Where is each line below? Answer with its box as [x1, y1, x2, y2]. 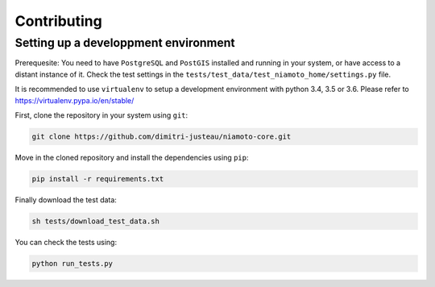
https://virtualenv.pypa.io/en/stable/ [14, 95, 135, 105]
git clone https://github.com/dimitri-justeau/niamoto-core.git [31, 131, 292, 141]
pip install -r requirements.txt [31, 174, 164, 183]
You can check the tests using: [14, 237, 117, 247]
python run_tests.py [31, 259, 113, 268]
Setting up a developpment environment [14, 35, 235, 50]
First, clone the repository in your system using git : [14, 110, 188, 120]
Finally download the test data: [14, 194, 117, 205]
